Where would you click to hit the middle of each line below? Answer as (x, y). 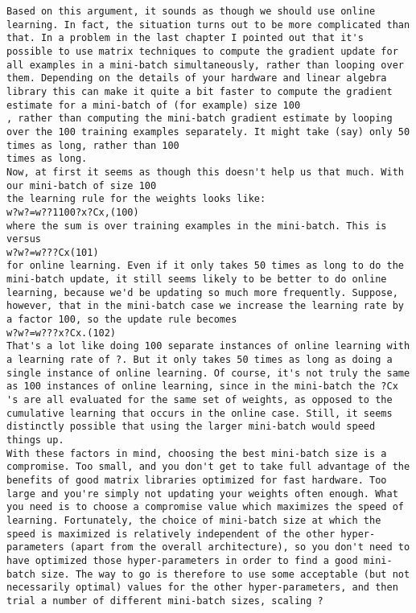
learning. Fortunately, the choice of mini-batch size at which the (194, 520)
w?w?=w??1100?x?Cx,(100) (73, 212)
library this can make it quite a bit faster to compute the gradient (200, 91)
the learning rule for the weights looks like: (136, 199)
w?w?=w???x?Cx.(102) (62, 333)
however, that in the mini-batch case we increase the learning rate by (205, 306)
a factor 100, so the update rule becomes (122, 320)
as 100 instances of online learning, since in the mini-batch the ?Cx (202, 387)
